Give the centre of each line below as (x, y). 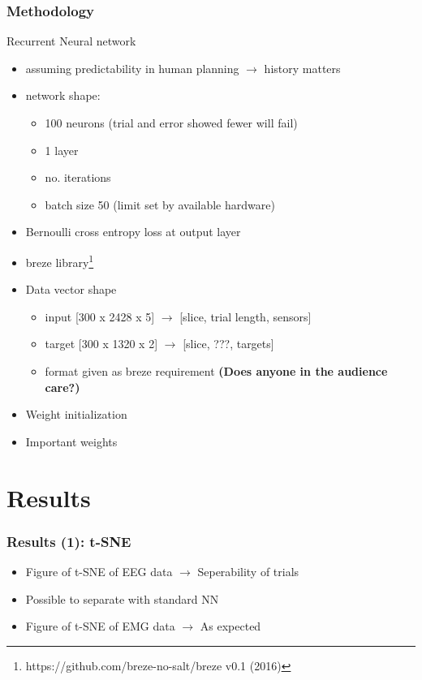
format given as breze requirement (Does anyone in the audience (216, 371)
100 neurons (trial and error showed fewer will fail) (171, 123)
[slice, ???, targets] (228, 344)
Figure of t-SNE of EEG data (99, 571)
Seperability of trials (248, 571)
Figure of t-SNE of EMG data (100, 626)
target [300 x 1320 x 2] (101, 344)
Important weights (71, 441)
